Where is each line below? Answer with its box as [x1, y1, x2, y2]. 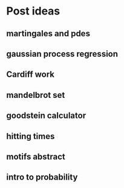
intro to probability [6, 172, 78, 183]
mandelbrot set [6, 89, 65, 100]
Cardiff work [6, 70, 55, 80]
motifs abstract [6, 151, 65, 161]
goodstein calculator [6, 111, 86, 121]
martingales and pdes [6, 28, 91, 39]
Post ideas [6, 4, 60, 18]
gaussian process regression [6, 48, 119, 59]
